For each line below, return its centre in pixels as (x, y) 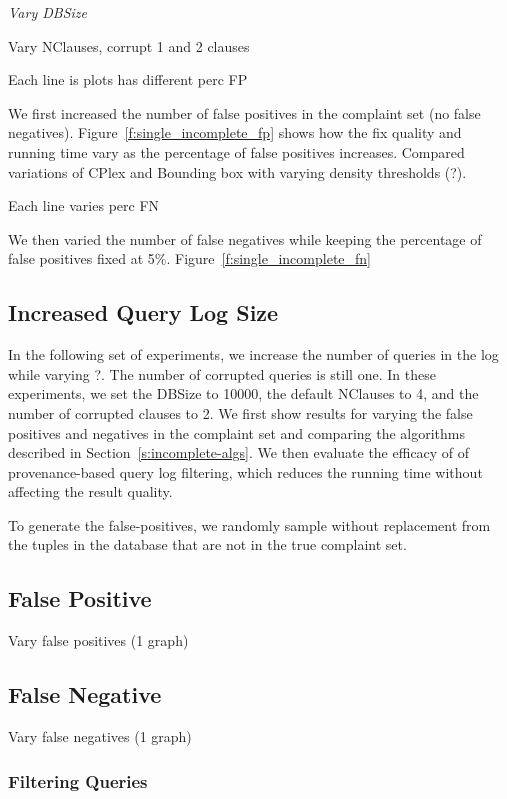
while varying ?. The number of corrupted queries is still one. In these (222, 373)
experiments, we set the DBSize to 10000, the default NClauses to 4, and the (243, 393)
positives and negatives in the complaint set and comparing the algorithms (237, 432)
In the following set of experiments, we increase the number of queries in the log (253, 354)
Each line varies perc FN (84, 205)
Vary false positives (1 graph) (98, 640)
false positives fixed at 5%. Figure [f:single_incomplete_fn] (190, 258)
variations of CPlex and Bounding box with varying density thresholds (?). (237, 171)
